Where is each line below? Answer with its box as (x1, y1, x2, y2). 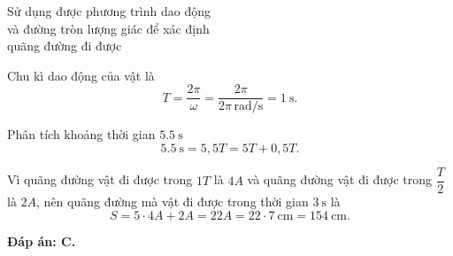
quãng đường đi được (7, 36, 122, 55)
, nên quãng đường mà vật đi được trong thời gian (36, 192, 309, 211)
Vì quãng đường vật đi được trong (7, 170, 193, 189)
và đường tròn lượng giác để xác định (7, 19, 210, 37)
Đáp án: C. (7, 231, 76, 250)
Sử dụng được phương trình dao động (7, 2, 211, 19)
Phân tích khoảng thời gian (7, 125, 156, 144)
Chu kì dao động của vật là (7, 66, 155, 84)
